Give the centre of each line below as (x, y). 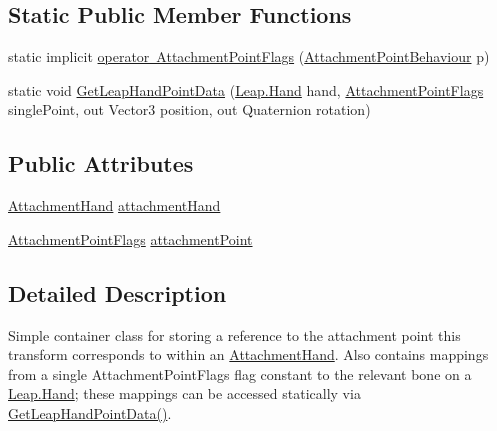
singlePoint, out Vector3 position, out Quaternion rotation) (189, 109)
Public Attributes (101, 163)
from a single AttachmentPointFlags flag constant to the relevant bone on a (240, 373)
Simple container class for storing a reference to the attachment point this (234, 334)
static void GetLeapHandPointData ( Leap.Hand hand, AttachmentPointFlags (246, 89)
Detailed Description (117, 292)
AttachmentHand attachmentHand (114, 205)
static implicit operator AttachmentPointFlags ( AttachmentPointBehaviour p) (249, 56)
